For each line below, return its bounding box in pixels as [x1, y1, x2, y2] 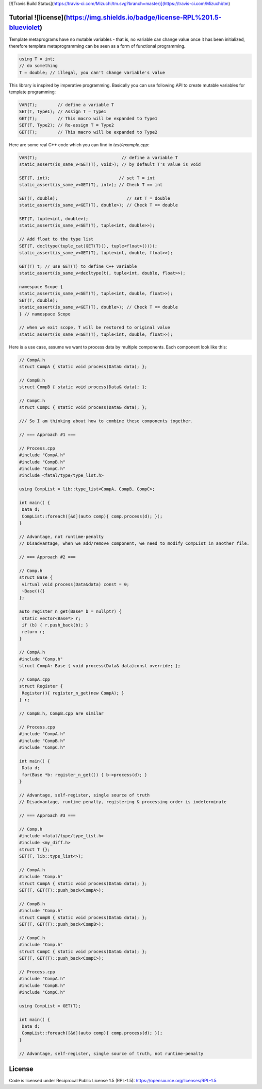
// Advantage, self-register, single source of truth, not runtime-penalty [19, 1051, 204, 1056]
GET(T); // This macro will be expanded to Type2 [19, 129, 158, 135]
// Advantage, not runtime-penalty [19, 534, 104, 539]
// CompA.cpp [19, 677, 50, 682]
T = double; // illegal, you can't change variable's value [19, 69, 165, 75]
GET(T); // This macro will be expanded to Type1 [19, 116, 158, 121]
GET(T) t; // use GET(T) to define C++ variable [19, 263, 137, 269]
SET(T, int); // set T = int [19, 175, 155, 181]
